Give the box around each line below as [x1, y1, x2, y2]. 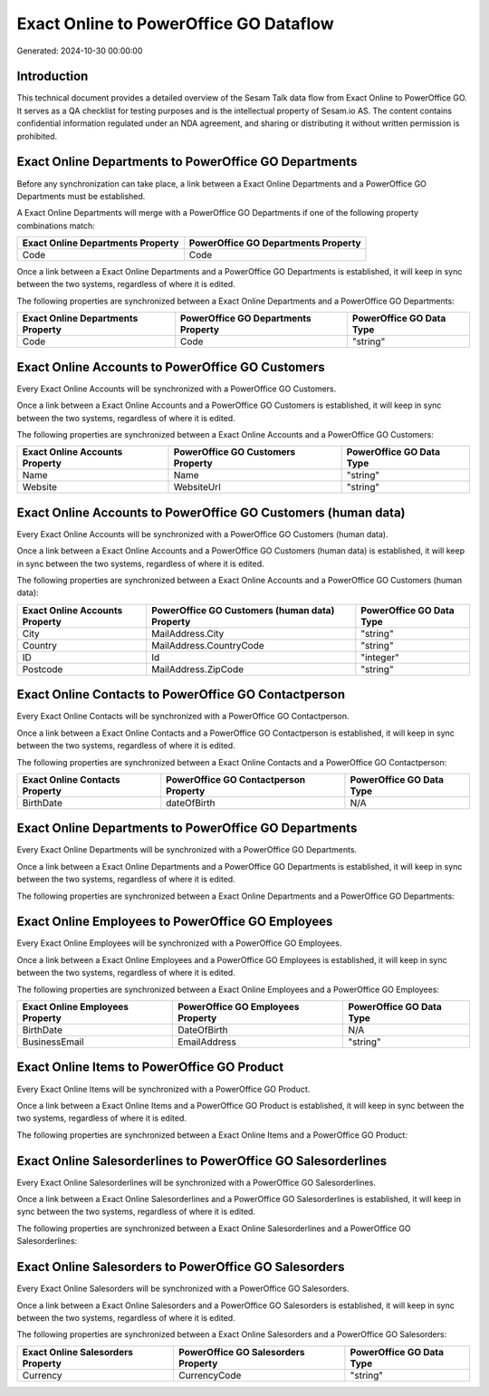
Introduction [16, 69, 89, 84]
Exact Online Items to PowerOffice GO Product [16, 1060, 284, 1075]
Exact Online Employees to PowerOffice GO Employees [16, 914, 333, 929]
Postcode [22, 662, 63, 675]
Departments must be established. [16, 190, 146, 201]
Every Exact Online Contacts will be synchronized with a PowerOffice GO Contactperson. [16, 711, 350, 722]
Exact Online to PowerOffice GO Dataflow [16, 14, 334, 34]
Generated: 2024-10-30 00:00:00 [16, 45, 143, 56]
